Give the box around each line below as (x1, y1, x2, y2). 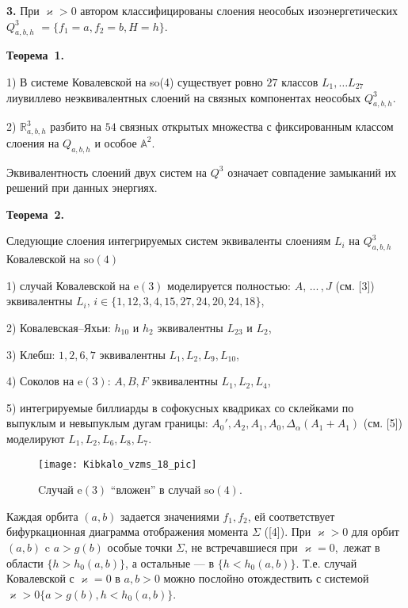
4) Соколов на (6, 373, 74, 389)
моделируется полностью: (167, 277, 291, 293)
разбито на (50, 118, 101, 135)
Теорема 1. (6, 47, 65, 63)
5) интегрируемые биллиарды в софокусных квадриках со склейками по (6, 399, 354, 415)
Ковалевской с (6, 570, 74, 587)
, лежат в (334, 538, 380, 555)
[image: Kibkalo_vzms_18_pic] (38, 458, 197, 470)
